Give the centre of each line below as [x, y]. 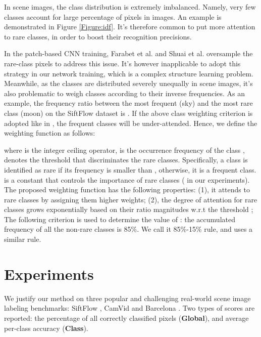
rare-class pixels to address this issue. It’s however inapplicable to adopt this [122, 63]
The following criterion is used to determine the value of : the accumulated [120, 219]
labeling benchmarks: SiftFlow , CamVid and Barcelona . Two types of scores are [129, 308]
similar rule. [23, 239]
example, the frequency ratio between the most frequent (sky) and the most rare [128, 103]
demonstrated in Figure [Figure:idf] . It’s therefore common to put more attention [130, 27]
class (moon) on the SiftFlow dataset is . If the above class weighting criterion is [128, 113]
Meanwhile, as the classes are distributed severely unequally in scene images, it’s [128, 83]
